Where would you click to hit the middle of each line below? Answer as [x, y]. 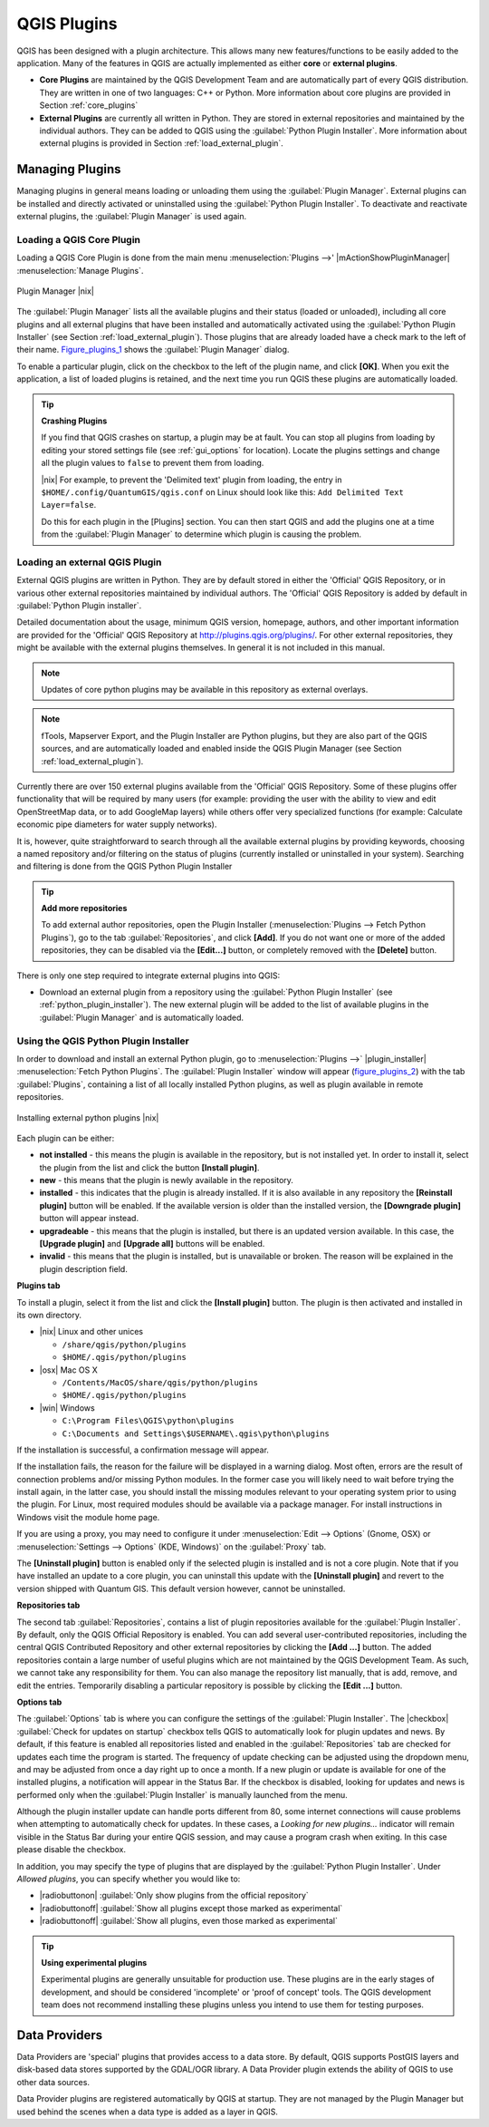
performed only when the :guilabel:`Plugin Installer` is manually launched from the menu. [182, 1794]
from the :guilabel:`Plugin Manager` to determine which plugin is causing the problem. [201, 534]
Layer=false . [69, 505]
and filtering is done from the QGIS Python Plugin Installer [125, 867]
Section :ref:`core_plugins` [89, 105]
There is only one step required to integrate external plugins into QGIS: [149, 976]
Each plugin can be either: [66, 1138]
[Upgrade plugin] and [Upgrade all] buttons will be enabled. [152, 1244]
